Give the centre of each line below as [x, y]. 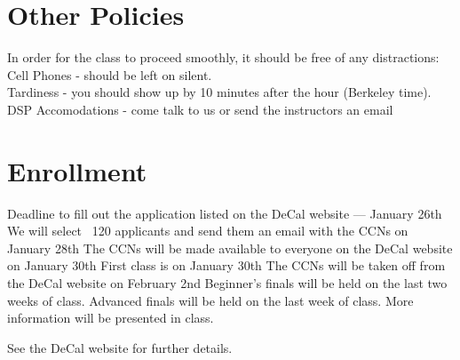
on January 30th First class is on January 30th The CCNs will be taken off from [226, 265]
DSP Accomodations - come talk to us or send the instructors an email [200, 109]
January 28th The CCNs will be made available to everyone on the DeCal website [230, 248]
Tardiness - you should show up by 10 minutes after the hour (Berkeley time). [219, 92]
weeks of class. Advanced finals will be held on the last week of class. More [210, 300]
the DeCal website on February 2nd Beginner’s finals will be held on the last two [227, 283]
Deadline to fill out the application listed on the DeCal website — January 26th [225, 213]
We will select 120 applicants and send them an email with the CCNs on [208, 231]
